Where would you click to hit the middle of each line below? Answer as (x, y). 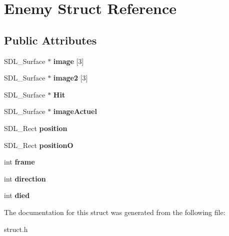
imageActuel (75, 111)
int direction (25, 178)
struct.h (16, 229)
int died (17, 195)
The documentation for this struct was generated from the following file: (115, 212)
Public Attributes (50, 40)
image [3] (68, 61)
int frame (19, 162)
